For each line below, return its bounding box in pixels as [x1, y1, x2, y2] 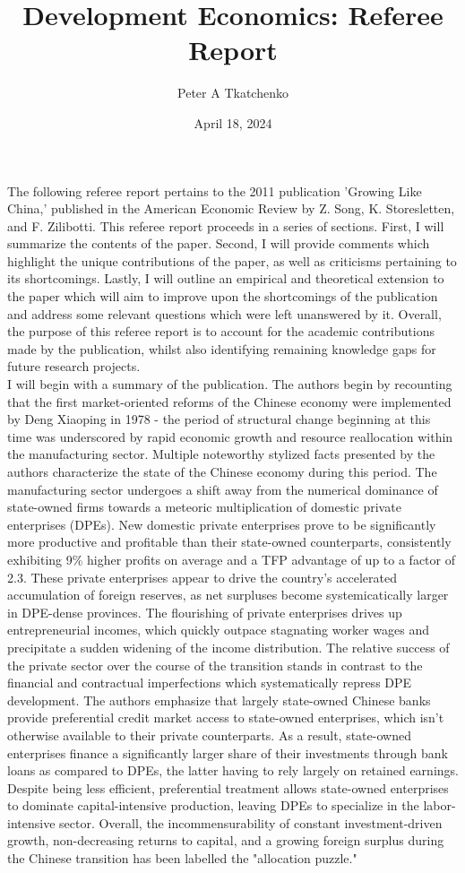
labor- [423, 796, 456, 815]
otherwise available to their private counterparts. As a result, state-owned [7, 725, 411, 744]
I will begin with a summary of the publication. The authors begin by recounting [7, 375, 452, 393]
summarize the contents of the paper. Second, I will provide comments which [7, 234, 430, 253]
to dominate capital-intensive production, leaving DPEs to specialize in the [7, 796, 419, 815]
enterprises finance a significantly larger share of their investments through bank [7, 743, 448, 762]
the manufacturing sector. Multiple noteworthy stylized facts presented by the [7, 445, 435, 463]
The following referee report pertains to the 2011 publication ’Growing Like [7, 181, 422, 200]
